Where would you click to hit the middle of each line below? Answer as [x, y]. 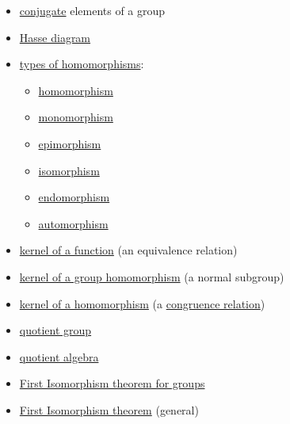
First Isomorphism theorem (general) [109, 409]
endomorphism [74, 197]
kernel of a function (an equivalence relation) [128, 250]
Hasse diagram [55, 37]
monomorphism [76, 117]
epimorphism [70, 143]
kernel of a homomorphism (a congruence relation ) [142, 303]
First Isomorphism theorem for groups [112, 383]
